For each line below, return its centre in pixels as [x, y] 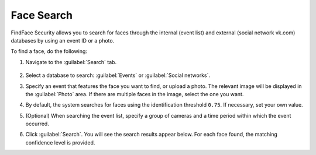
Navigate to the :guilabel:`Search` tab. [71, 62]
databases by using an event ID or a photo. [63, 40]
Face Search [42, 15]
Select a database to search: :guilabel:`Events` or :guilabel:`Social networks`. [118, 75]
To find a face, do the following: [49, 51]
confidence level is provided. [60, 142]
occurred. [37, 124]
